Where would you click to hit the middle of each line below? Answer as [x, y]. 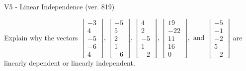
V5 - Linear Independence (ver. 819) [59, 6]
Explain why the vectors [41, 37]
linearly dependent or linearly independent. [70, 62]
